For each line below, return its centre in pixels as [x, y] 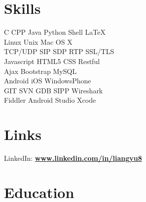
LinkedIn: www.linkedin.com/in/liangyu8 [73, 158]
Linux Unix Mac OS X [38, 41]
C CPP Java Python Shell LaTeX [55, 32]
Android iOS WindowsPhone [48, 81]
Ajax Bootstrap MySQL [40, 71]
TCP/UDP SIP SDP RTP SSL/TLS [59, 51]
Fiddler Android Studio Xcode [50, 100]
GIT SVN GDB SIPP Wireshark [54, 90]
